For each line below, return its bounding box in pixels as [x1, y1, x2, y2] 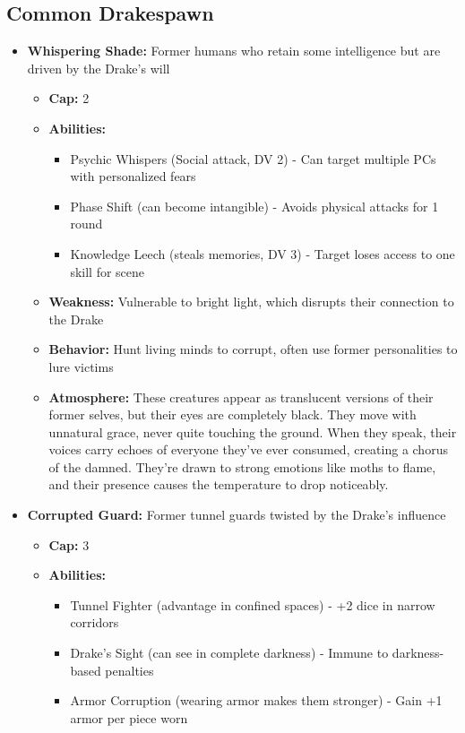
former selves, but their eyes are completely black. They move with [48, 405, 417, 424]
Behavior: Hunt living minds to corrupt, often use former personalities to [48, 340, 458, 358]
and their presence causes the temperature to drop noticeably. [48, 475, 389, 494]
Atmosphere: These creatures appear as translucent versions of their [48, 387, 434, 406]
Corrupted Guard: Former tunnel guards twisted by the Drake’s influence [27, 505, 446, 524]
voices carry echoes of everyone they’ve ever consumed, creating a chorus [48, 440, 448, 459]
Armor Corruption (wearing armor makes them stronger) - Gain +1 [70, 691, 443, 710]
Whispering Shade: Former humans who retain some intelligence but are [27, 41, 441, 60]
